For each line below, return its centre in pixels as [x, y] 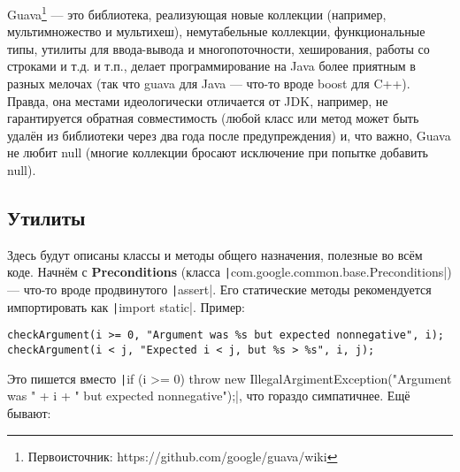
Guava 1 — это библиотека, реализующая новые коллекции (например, [197, 13]
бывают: [29, 412]
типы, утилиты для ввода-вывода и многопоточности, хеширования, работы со [218, 48]
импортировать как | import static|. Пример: [126, 306]
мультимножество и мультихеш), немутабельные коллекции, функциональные [216, 31]
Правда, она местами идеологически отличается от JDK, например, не [198, 100]
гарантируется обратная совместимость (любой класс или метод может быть [213, 118]
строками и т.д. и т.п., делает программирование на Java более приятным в [211, 66]
